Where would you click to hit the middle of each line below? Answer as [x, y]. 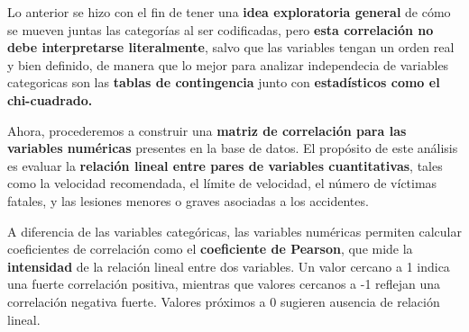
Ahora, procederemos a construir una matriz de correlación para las [207, 130]
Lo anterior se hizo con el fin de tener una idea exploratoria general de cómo [229, 12]
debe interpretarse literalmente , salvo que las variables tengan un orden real [231, 47]
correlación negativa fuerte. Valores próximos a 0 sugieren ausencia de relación [224, 301]
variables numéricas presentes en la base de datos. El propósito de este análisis [233, 148]
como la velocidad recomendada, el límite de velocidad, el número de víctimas [222, 183]
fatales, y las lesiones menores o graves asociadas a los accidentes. [188, 200]
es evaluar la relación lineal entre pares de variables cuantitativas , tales [225, 165]
